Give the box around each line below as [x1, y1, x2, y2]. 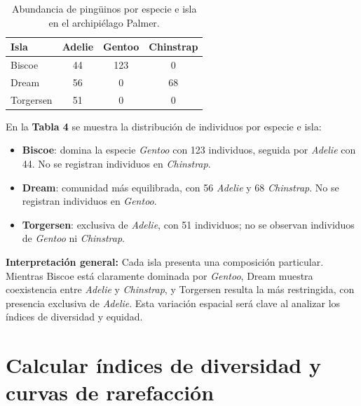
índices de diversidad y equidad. [6, 309, 143, 324]
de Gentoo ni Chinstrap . [22, 231, 125, 245]
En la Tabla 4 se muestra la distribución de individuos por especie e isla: [6, 119, 322, 133]
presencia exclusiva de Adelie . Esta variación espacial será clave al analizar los [6, 295, 341, 310]
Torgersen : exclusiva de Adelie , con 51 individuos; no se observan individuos [22, 217, 355, 231]
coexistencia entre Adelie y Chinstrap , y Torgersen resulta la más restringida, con [6, 282, 355, 297]
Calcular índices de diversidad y [6, 351, 321, 379]
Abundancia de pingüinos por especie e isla [11, 1, 197, 15]
